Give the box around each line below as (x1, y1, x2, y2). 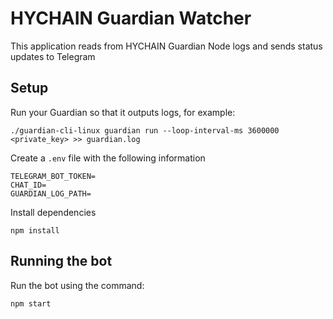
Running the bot (10, 253, 113, 270)
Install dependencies (10, 206, 97, 218)
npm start (10, 298, 52, 309)
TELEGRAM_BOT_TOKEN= (10, 171, 97, 181)
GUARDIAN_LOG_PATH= (10, 188, 92, 199)
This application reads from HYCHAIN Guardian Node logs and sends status (10, 40, 323, 52)
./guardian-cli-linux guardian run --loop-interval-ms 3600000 (10, 125, 280, 136)
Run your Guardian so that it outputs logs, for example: (10, 106, 236, 118)
